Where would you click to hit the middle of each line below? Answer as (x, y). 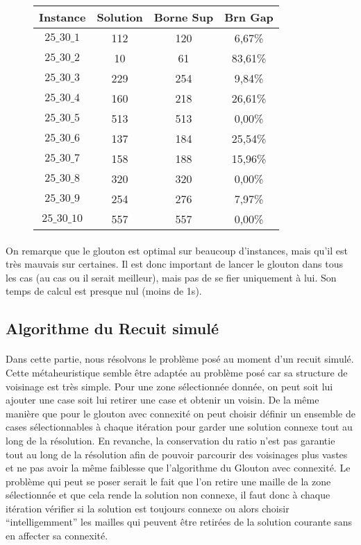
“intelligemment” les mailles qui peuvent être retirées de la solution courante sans (179, 522)
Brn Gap (249, 17)
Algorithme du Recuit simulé (112, 328)
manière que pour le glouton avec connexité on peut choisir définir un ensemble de (180, 413)
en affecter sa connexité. (57, 536)
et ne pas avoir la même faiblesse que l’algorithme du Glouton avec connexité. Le (178, 468)
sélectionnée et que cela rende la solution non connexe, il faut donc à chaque (168, 495)
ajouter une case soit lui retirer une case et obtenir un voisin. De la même (162, 400)
